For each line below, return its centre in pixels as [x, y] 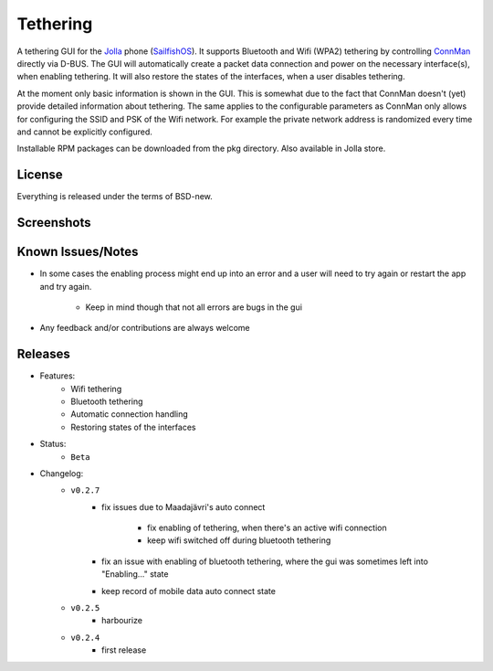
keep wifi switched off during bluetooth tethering [239, 540]
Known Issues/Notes [78, 252]
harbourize [122, 621]
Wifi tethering [96, 389]
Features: [58, 376]
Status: [53, 444]
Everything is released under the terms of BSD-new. [115, 197]
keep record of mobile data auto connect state [189, 591]
